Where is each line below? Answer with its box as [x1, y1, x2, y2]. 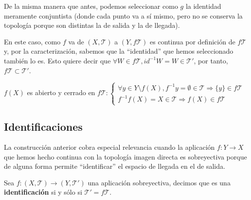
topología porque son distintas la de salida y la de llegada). [4, 20, 180, 30]
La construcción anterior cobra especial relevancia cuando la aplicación [4, 141, 215, 152]
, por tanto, [194, 55, 228, 65]
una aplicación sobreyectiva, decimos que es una [88, 177, 231, 187]
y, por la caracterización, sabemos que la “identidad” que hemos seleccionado [4, 46, 233, 56]
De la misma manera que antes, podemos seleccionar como [4, 1, 178, 11]
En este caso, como [4, 36, 61, 46]
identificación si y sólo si [4, 187, 82, 197]
